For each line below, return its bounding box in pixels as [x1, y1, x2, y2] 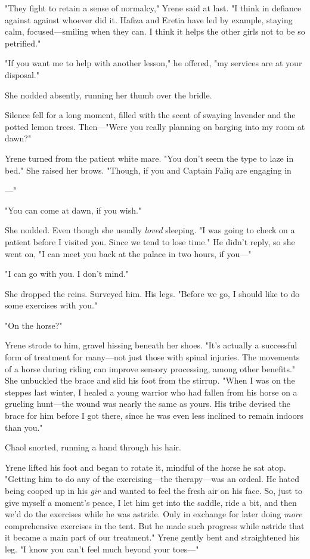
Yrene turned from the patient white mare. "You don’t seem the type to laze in [5, 152, 294, 164]
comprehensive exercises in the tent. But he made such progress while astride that [5, 519, 305, 532]
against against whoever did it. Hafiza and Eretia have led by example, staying [5, 13, 293, 26]
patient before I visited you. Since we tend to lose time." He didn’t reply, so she [5, 235, 295, 248]
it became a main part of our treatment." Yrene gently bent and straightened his [5, 531, 300, 543]
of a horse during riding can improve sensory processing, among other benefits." [5, 362, 296, 375]
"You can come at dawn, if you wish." [5, 203, 142, 216]
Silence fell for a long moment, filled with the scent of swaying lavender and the [5, 109, 296, 121]
